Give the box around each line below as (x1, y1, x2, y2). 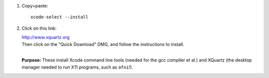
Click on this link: (21, 25, 57, 31)
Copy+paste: (21, 3, 48, 8)
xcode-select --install (30, 14, 89, 20)
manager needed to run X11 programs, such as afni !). (21, 64, 133, 70)
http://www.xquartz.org (21, 35, 70, 40)
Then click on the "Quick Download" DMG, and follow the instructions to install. (21, 41, 184, 47)
